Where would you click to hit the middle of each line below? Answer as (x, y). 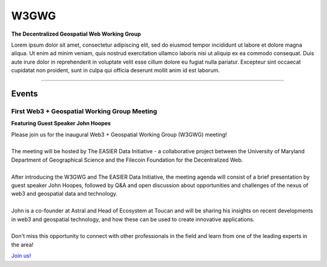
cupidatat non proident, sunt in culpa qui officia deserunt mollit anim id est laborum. (116, 70)
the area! (22, 245)
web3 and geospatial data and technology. (64, 194)
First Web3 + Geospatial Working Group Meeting (84, 111)
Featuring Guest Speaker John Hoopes (61, 124)
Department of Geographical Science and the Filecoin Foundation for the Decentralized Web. (127, 160)
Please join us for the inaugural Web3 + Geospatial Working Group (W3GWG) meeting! (119, 134)
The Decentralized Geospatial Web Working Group (76, 34)
